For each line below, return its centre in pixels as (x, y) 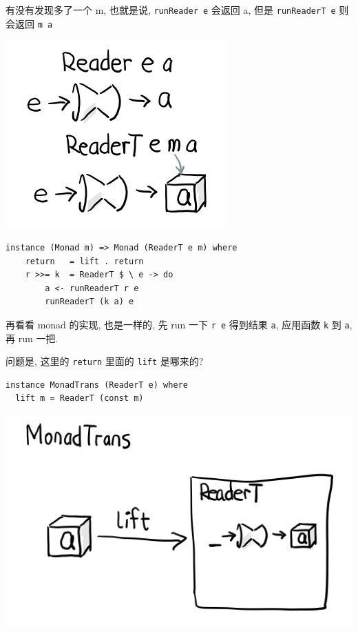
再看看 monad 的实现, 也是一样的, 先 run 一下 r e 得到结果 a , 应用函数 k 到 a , (179, 324)
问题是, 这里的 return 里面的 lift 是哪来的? (105, 361)
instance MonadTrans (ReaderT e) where (97, 385)
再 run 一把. (32, 338)
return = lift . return (84, 261)
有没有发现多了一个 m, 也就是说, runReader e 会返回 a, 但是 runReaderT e (171, 10)
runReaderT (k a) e (89, 302)
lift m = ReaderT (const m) (80, 398)
